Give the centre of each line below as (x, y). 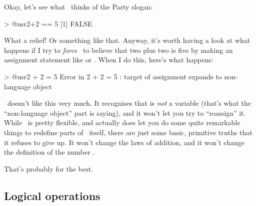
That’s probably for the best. (48, 168)
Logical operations (52, 195)
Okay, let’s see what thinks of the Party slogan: (78, 6)
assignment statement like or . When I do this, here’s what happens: (109, 60)
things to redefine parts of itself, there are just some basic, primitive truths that (128, 132)
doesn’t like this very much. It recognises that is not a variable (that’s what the (129, 103)
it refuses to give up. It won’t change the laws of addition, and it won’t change (124, 142)
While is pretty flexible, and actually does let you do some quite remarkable (122, 122)
